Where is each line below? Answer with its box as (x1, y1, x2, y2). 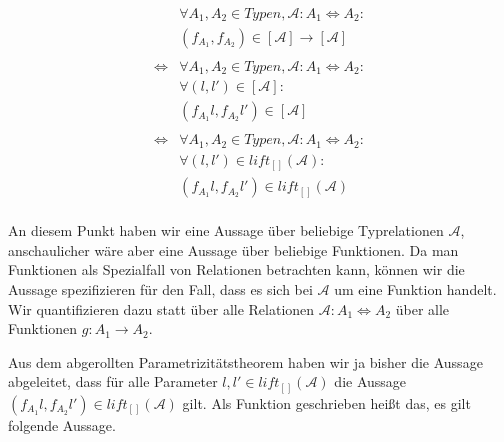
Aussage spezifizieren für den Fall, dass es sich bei (8, 279, 313, 299)
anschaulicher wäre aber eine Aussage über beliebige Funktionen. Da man (8, 239, 459, 260)
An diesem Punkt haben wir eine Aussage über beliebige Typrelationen (8, 220, 444, 241)
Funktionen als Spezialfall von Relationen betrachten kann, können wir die (8, 259, 465, 280)
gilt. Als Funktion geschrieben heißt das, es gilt (182, 392, 471, 413)
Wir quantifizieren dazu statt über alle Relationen (8, 298, 315, 319)
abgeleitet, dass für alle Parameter (8, 371, 218, 392)
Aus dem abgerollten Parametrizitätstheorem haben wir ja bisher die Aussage (8, 351, 483, 372)
